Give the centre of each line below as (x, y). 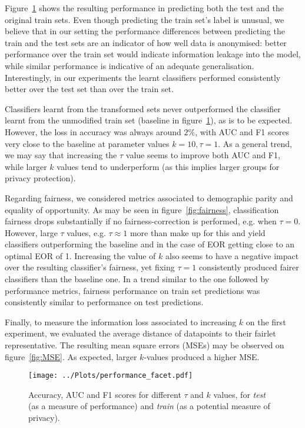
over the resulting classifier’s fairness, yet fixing (90, 267)
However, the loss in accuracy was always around (93, 131)
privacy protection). (40, 178)
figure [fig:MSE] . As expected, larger (71, 356)
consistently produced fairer (249, 267)
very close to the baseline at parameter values (87, 143)
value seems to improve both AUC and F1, (203, 155)
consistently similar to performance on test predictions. (104, 302)
